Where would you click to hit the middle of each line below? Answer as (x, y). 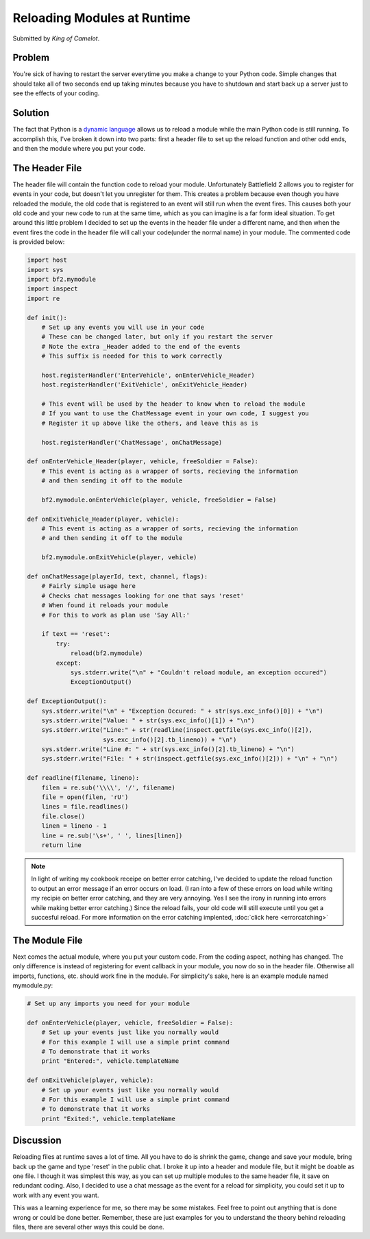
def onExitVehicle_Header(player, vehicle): (103, 519)
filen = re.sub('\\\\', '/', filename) (109, 787)
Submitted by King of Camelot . (56, 38)
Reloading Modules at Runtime (102, 18)
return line (62, 845)
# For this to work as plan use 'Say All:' (115, 615)
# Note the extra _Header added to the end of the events (141, 346)
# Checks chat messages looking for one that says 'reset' (143, 596)
